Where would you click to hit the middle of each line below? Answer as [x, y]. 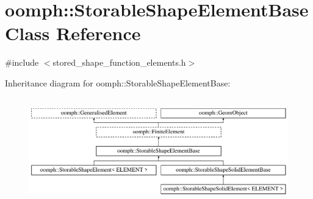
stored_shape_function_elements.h [119, 62]
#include [22, 62]
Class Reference [73, 33]
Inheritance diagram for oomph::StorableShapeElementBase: [118, 82]
